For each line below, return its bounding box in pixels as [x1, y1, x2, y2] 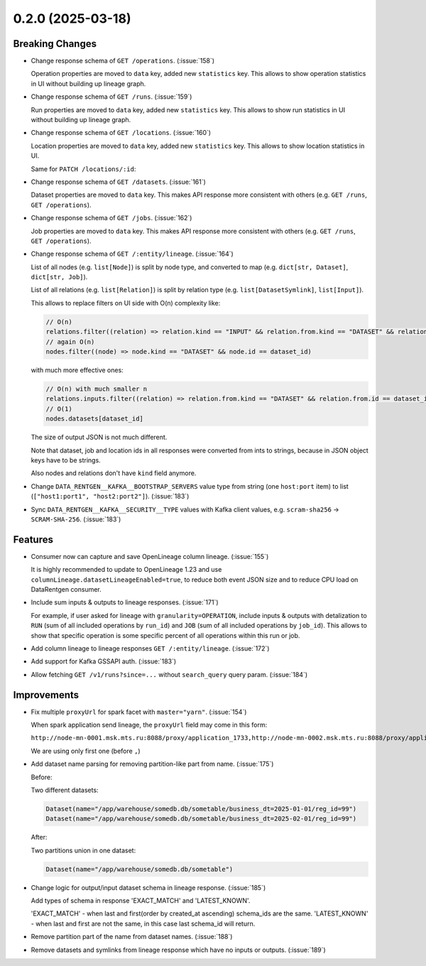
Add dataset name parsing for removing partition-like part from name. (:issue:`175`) [31, 760, 274, 769]
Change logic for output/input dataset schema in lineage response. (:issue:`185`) [31, 883, 266, 891]
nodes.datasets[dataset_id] [45, 415, 143, 423]
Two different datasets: [31, 786, 99, 794]
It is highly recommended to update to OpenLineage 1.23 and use [31, 565, 222, 574]
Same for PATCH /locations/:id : [31, 164, 136, 173]
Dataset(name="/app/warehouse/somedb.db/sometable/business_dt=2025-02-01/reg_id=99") [45, 815, 357, 823]
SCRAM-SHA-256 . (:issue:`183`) [31, 515, 121, 523]
